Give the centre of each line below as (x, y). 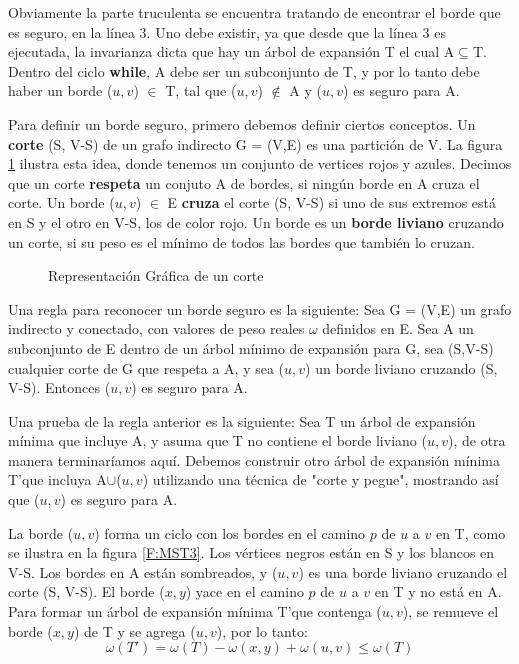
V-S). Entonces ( (59, 387)
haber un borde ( (60, 90)
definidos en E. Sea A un (398, 328)
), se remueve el (450, 611)
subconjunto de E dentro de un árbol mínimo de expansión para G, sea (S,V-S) (251, 347)
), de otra (476, 440)
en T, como (470, 532)
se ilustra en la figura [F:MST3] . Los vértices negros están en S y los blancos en (251, 552)
